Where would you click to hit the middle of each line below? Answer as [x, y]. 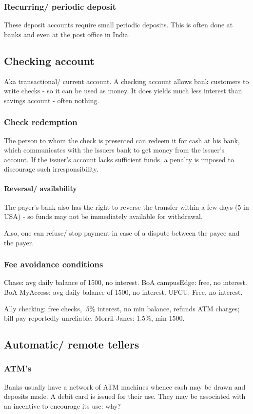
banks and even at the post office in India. [67, 34]
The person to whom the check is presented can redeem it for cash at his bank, [122, 140]
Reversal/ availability [40, 188]
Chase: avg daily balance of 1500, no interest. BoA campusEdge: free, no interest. [126, 282]
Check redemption [41, 122]
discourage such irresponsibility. [51, 169]
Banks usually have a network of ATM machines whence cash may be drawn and [125, 386]
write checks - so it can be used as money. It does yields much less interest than [123, 91]
